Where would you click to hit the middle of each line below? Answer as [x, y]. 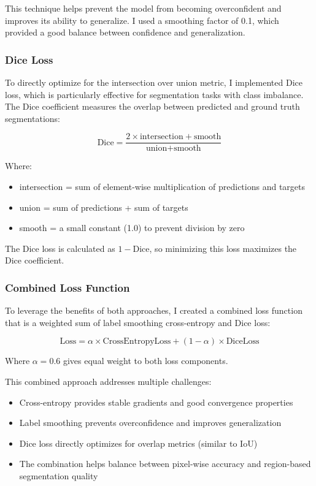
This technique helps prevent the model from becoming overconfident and [143, 8]
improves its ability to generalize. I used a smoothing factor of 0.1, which [142, 20]
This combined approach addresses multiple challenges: [108, 381]
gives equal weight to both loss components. [145, 361]
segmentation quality [59, 475]
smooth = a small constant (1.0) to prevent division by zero [132, 228]
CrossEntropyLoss [137, 342]
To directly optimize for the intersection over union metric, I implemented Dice [154, 82]
